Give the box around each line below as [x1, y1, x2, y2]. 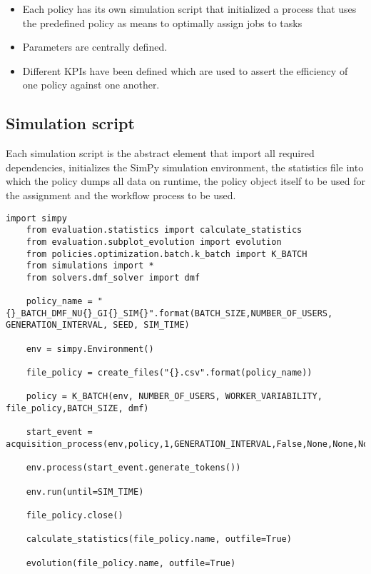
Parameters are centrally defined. [22, 39, 168, 54]
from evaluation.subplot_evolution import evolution [26, 236, 282, 247]
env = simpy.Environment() [26, 343, 154, 354]
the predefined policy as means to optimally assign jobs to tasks [22, 15, 303, 30]
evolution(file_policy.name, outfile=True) [26, 558, 236, 568]
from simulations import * [26, 261, 154, 271]
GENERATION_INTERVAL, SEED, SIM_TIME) [6, 320, 190, 331]
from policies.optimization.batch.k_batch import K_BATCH [26, 248, 308, 259]
